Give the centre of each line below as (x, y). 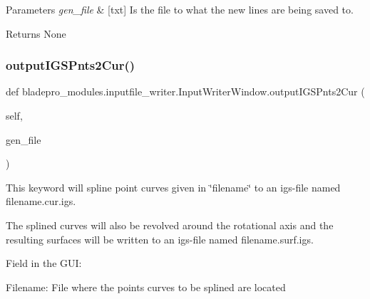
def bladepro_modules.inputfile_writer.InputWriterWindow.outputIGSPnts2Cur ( (185, 91)
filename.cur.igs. (41, 201)
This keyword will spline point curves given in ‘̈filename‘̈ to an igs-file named (173, 187)
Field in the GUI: (44, 263)
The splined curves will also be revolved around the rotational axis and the (170, 225)
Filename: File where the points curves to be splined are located (146, 287)
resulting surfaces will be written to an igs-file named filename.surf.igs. (160, 239)
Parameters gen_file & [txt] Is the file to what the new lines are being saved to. (180, 9)
